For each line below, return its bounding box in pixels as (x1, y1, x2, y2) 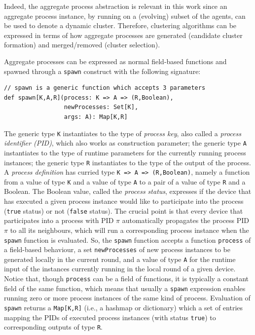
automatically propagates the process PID (122, 215, 250, 225)
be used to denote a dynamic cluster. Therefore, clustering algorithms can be (4, 20, 237, 31)
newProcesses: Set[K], (64, 104, 139, 111)
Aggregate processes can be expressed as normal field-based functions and (4, 56, 227, 66)
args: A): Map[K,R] (64, 113, 128, 120)
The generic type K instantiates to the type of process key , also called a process (4, 128, 241, 138)
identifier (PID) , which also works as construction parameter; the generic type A (4, 138, 247, 148)
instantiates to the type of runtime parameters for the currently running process (4, 147, 246, 157)
